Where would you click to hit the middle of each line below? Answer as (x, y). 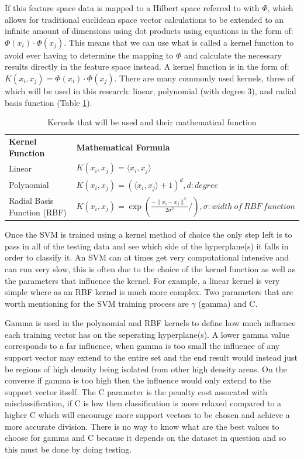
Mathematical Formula (123, 147)
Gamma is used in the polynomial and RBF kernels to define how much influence (150, 323)
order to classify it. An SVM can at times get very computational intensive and (147, 257)
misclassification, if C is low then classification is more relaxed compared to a (143, 403)
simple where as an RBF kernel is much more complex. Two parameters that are (149, 292)
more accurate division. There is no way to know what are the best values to (142, 426)
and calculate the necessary (233, 55)
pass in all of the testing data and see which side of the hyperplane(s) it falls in (147, 246)
